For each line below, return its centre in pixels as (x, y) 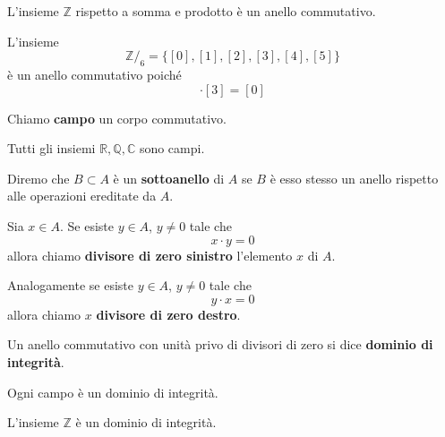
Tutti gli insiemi (51, 148)
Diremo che (39, 178)
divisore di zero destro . (168, 314)
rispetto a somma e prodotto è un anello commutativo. (226, 11)
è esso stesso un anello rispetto (354, 178)
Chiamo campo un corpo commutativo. (117, 118)
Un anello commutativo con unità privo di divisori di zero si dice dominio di (220, 344)
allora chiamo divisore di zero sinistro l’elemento (150, 255)
